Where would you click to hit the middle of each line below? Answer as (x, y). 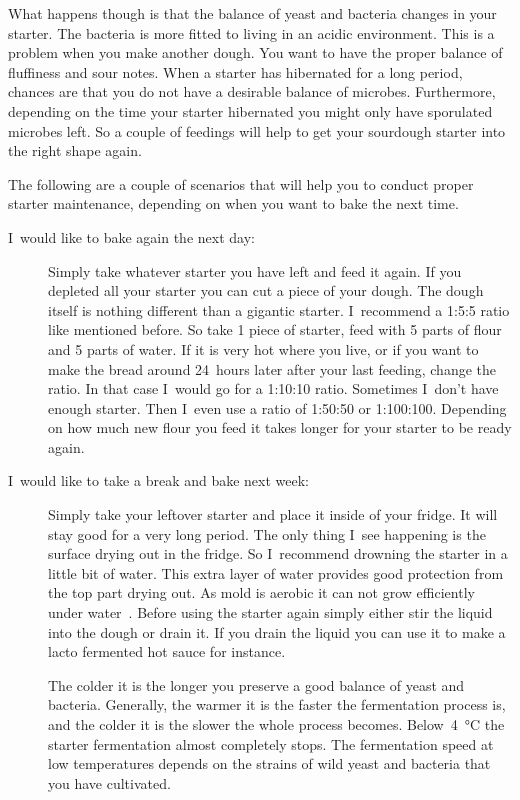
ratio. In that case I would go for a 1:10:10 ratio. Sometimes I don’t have (273, 388)
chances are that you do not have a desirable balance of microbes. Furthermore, (252, 91)
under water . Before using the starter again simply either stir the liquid (270, 612)
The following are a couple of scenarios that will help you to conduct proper (241, 183)
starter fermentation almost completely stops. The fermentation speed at (271, 743)
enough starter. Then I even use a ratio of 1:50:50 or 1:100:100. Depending (277, 407)
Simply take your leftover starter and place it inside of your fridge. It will (273, 514)
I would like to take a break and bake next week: (159, 480)
